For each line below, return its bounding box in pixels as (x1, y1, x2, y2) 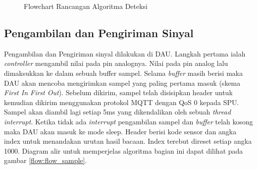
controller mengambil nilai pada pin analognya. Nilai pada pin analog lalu (4, 58, 228, 68)
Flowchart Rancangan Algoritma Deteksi (24, 1, 148, 11)
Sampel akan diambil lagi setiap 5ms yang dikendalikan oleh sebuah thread (4, 107, 231, 117)
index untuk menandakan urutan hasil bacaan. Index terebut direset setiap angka (4, 136, 252, 146)
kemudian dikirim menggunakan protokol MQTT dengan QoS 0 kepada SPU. (4, 97, 239, 107)
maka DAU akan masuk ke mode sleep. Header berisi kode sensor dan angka (4, 126, 237, 136)
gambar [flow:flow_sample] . (4, 155, 87, 166)
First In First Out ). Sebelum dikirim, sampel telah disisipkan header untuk (4, 87, 233, 98)
